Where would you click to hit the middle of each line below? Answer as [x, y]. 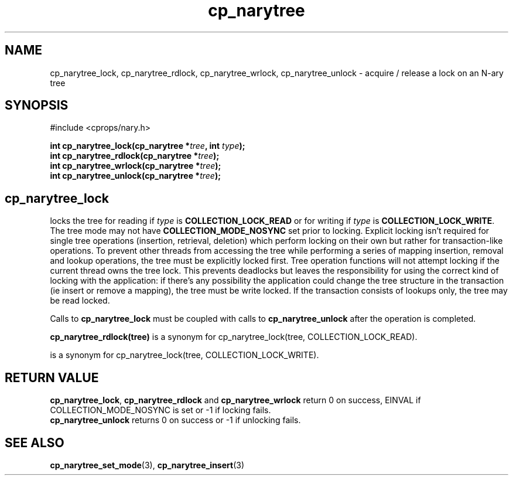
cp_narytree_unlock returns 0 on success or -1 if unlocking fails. [175, 420]
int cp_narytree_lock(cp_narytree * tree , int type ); [148, 146]
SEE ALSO [35, 442]
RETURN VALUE [52, 377]
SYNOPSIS [37, 105]
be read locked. [80, 301]
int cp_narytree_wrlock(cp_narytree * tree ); [136, 166]
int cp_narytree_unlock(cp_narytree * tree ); [135, 176]
